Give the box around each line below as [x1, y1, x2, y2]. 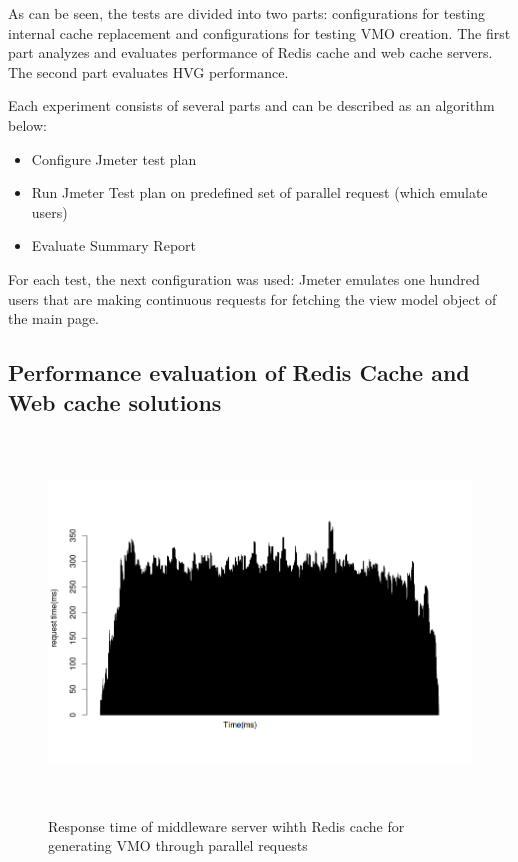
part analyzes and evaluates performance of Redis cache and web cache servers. [8, 42, 493, 63]
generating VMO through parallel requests [48, 835, 308, 856]
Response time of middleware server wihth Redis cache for [48, 815, 405, 836]
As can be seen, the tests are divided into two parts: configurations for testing [8, 3, 486, 23]
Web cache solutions [8, 386, 222, 417]
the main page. [8, 308, 99, 329]
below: [8, 114, 47, 135]
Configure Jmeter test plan [31, 148, 197, 169]
